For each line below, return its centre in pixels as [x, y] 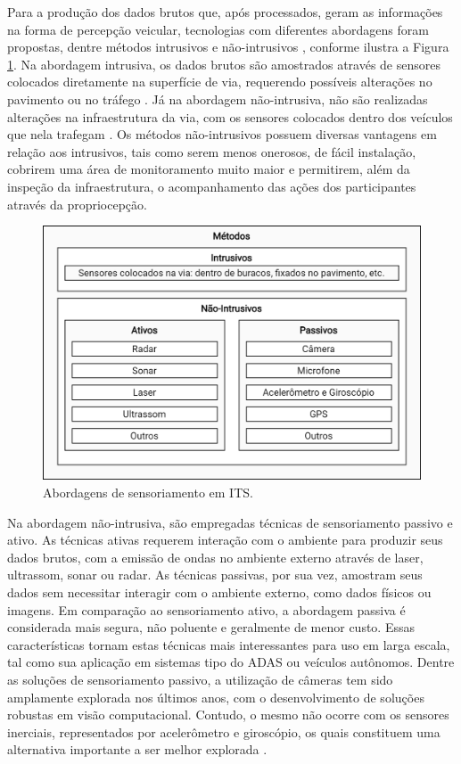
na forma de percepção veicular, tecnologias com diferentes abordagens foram [218, 29]
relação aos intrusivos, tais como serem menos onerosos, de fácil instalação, [212, 151]
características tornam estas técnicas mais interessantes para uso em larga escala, [229, 644]
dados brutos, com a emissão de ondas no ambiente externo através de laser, [215, 557]
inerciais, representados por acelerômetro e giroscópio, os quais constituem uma [224, 731]
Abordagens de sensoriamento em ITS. [148, 492]
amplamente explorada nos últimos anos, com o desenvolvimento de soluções [216, 697]
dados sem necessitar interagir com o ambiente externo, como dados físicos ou [219, 591]
